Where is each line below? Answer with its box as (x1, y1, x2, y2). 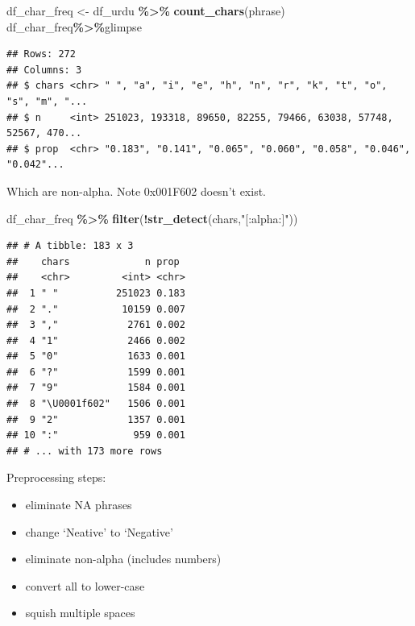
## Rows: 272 (6, 48, 76, 60)
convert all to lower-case (25, 577, 145, 594)
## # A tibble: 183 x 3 (6, 240, 134, 252)
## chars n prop (6, 255, 180, 267)
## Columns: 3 (6, 64, 82, 76)
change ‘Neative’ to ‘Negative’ (25, 523, 173, 540)
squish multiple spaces (25, 604, 135, 621)
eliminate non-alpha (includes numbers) (25, 550, 222, 567)
